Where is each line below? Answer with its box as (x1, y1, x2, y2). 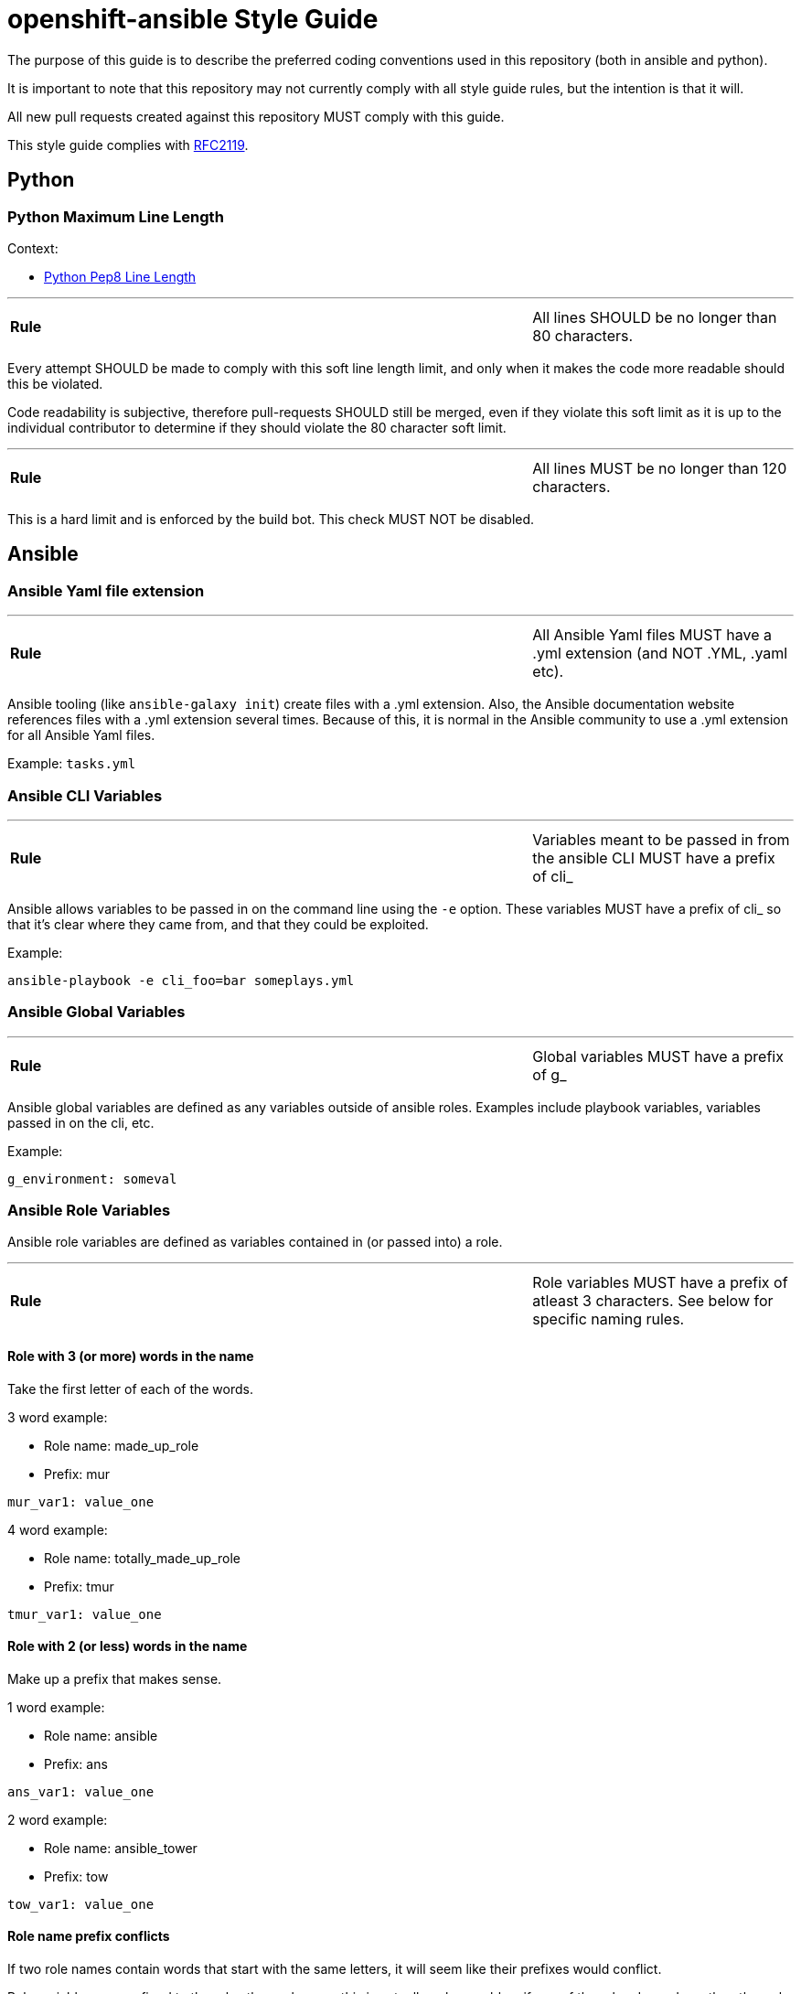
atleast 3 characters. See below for (532, 1292, 774, 1311)
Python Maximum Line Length (7, 207, 224, 226)
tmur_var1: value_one (7, 1606, 162, 1622)
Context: (7, 240, 59, 256)
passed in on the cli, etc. (7, 1114, 155, 1131)
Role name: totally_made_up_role (44, 1549, 240, 1566)
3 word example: (7, 1409, 108, 1425)
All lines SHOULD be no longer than (532, 307, 777, 327)
